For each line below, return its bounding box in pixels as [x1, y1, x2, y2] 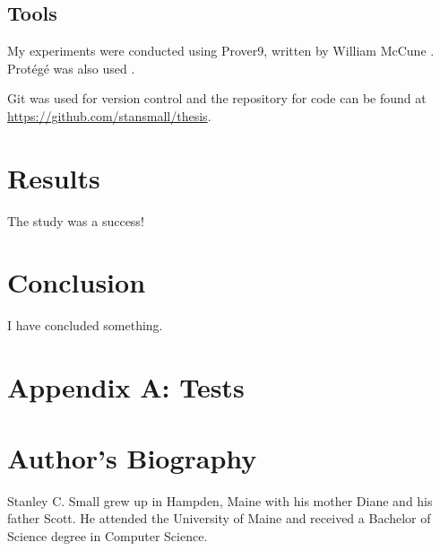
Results [7, 159, 100, 196]
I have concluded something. [7, 316, 163, 335]
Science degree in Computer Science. [7, 526, 208, 545]
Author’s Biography [7, 439, 257, 476]
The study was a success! [7, 211, 144, 230]
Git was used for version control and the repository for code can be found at [7, 89, 427, 108]
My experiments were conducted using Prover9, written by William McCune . [7, 41, 435, 60]
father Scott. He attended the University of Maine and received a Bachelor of [7, 509, 431, 528]
